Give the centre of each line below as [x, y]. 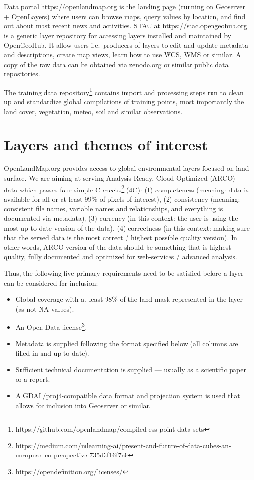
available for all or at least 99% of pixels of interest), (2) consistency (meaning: [122, 199]
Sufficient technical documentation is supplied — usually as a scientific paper [131, 369]
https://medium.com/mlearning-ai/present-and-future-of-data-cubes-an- [123, 445]
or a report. [33, 379]
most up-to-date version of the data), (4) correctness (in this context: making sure [127, 228]
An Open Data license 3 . [51, 326]
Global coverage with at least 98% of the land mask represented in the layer [129, 299]
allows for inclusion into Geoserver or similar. [83, 405]
